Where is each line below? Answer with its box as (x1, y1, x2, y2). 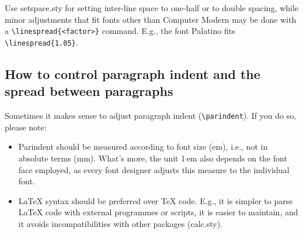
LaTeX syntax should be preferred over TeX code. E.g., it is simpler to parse (18, 194, 293, 207)
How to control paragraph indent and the (5, 64, 260, 82)
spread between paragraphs (5, 82, 173, 100)
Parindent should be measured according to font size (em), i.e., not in (18, 140, 268, 153)
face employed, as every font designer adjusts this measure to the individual (18, 163, 290, 175)
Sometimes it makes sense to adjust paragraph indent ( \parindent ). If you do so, (5, 109, 297, 122)
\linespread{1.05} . (5, 36, 78, 48)
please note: (5, 121, 47, 133)
